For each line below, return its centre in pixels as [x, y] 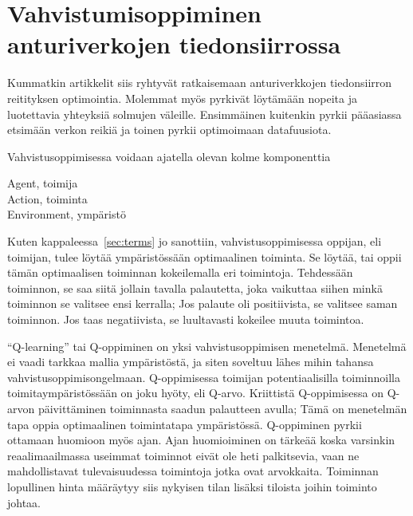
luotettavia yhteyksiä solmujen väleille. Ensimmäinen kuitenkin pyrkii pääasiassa [205, 114]
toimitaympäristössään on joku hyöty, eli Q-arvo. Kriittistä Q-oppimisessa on [196, 393]
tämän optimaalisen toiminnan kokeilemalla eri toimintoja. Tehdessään [180, 272]
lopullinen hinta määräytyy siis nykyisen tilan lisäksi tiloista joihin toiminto [192, 486]
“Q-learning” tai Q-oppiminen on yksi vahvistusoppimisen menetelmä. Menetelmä [207, 346]
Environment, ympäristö [67, 214]
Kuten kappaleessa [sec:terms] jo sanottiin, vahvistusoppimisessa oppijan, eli [195, 241]
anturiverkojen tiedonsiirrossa [174, 44]
